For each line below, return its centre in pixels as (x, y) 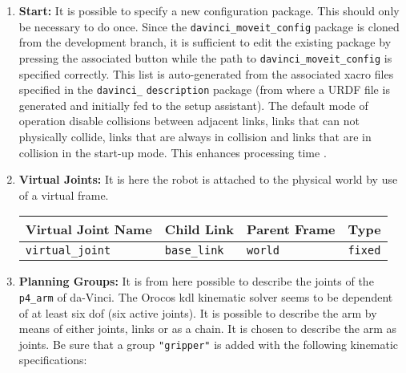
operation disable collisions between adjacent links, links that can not (189, 121)
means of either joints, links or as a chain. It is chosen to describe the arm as (208, 328)
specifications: (53, 360)
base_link (194, 251)
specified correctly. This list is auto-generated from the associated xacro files (206, 73)
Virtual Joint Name (88, 229)
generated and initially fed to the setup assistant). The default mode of (193, 105)
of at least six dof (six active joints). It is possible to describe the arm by (198, 312)
